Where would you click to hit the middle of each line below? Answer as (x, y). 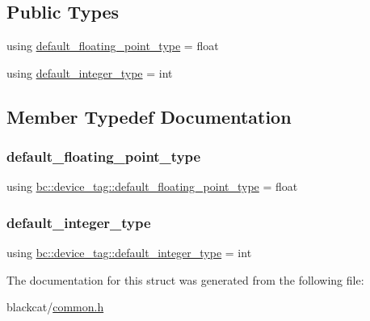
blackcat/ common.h (55, 307)
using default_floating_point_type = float (113, 46)
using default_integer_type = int (90, 72)
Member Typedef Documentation (149, 116)
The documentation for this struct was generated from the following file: (185, 279)
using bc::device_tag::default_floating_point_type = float (152, 186)
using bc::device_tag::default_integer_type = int (129, 253)
